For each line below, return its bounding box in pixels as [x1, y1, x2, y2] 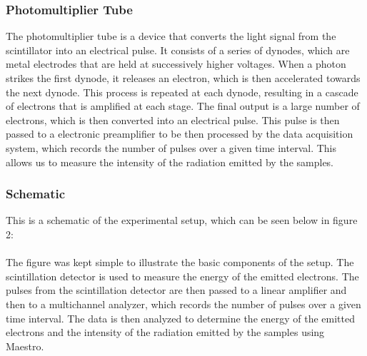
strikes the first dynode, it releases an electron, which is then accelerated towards [6, 71, 361, 85]
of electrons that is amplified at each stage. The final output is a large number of [6, 98, 360, 113]
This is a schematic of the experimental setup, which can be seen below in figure [6, 213, 358, 228]
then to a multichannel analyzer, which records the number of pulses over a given [6, 296, 361, 311]
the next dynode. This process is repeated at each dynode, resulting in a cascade [6, 84, 358, 99]
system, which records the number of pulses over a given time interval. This [6, 140, 336, 155]
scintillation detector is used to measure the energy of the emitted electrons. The [6, 268, 359, 283]
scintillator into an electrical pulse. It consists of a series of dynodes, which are [6, 42, 350, 57]
